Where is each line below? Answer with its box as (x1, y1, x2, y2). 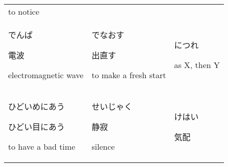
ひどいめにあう (8, 101, 65, 112)
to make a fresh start (91, 69, 166, 81)
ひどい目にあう (8, 121, 65, 132)
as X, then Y (174, 59, 220, 71)
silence (91, 141, 115, 152)
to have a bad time (8, 141, 75, 152)
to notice (8, 6, 40, 17)
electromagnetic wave (8, 69, 84, 81)
